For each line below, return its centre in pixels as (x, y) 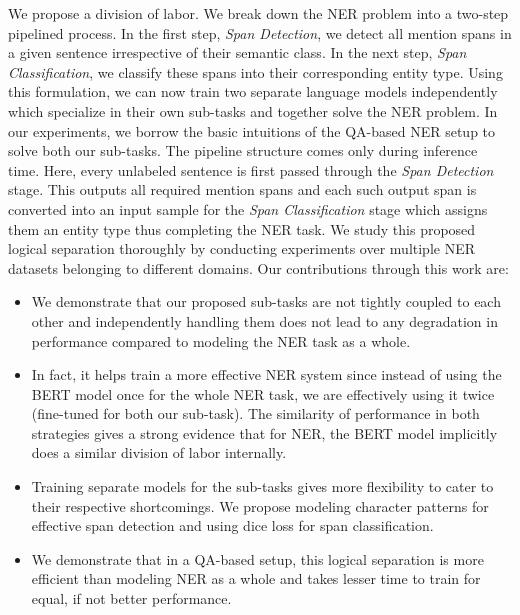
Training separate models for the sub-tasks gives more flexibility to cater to (262, 486)
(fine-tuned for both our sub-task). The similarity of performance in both (255, 413)
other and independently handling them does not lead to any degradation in (264, 320)
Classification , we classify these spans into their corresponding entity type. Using (255, 71)
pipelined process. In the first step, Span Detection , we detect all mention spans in (260, 32)
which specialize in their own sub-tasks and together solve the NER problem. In (253, 110)
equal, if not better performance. (131, 598)
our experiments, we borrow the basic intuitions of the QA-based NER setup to (252, 130)
